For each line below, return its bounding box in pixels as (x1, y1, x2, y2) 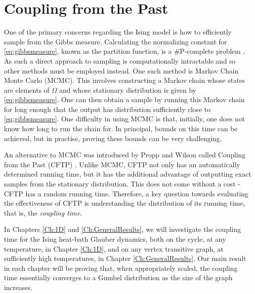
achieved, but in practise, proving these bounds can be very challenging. (4, 133, 222, 143)
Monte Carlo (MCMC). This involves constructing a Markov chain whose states (4, 75, 245, 85)
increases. (4, 282, 33, 292)
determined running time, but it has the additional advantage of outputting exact (4, 169, 252, 179)
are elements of (4, 84, 49, 95)
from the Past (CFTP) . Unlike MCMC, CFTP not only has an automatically (4, 159, 240, 169)
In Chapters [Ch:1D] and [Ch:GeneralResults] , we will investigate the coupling (4, 224, 241, 234)
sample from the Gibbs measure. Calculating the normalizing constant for (4, 36, 227, 46)
